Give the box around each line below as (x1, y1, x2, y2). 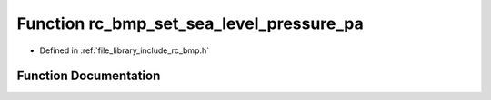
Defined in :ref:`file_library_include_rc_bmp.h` (39, 45, 209, 56)
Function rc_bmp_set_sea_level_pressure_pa (16, 14, 364, 33)
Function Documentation (16, 68, 161, 84)
